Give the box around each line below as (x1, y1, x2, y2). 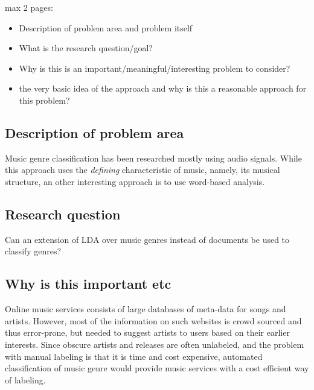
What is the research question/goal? (19, 42, 153, 54)
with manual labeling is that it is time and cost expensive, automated (5, 350, 263, 362)
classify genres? (5, 245, 62, 257)
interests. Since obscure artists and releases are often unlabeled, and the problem (5, 338, 304, 350)
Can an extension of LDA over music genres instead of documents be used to (5, 233, 290, 245)
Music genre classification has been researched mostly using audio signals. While (5, 151, 302, 164)
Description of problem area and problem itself (19, 21, 193, 34)
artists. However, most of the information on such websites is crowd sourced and (5, 314, 302, 327)
